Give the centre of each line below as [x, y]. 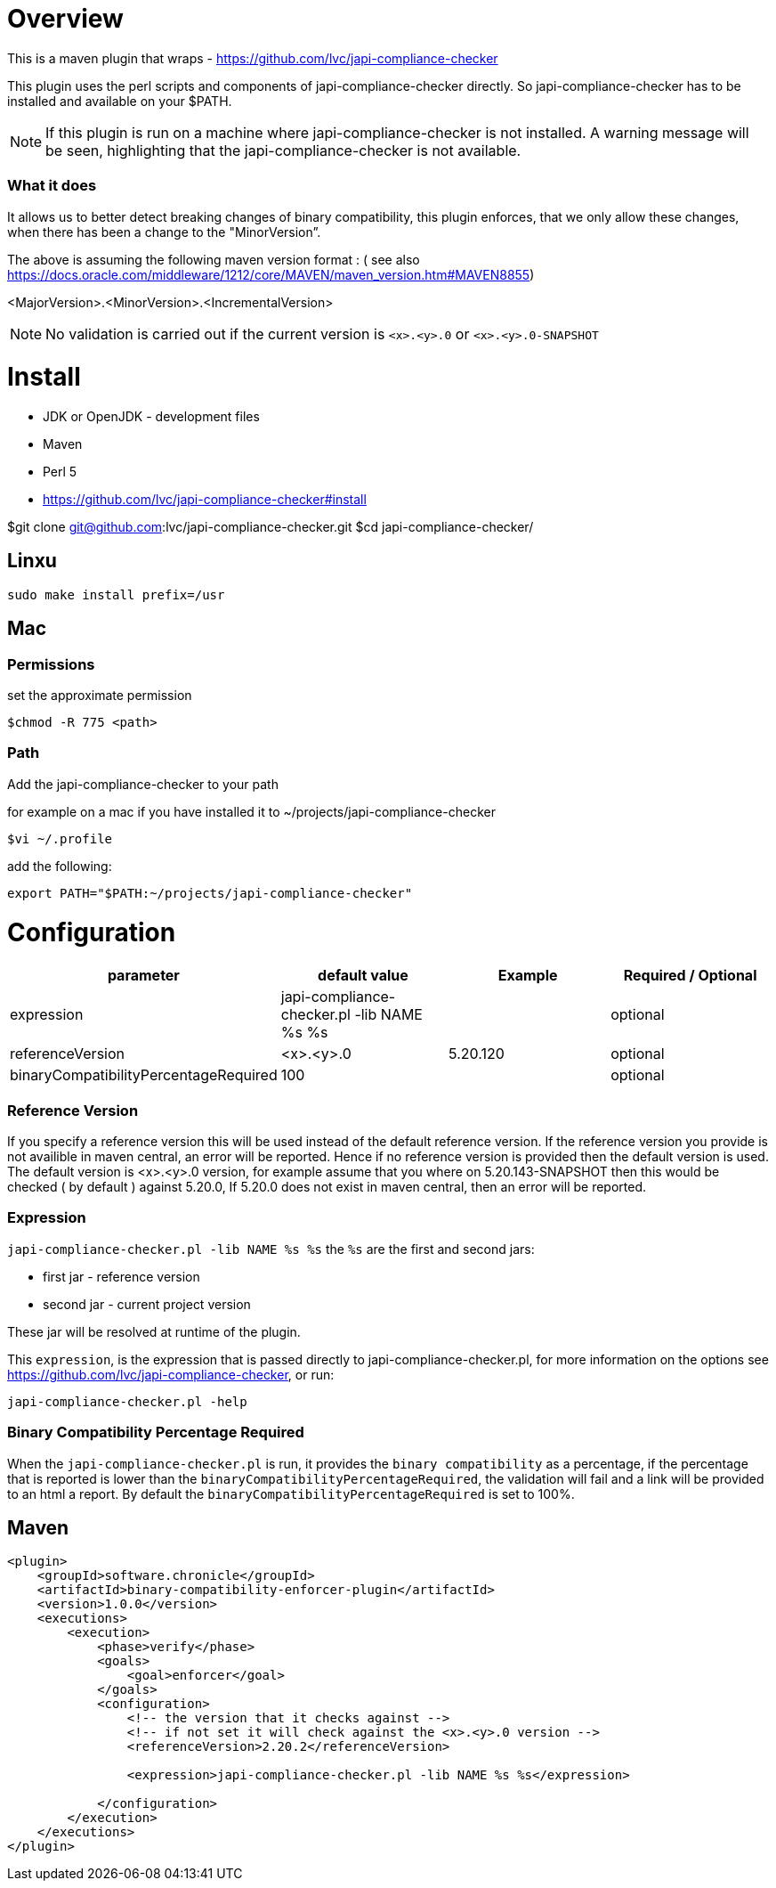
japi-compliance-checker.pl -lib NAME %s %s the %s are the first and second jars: [271, 1249]
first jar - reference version [121, 1276]
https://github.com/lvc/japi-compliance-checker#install [205, 499]
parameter [143, 976]
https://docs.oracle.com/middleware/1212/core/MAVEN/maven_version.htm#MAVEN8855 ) [271, 274]
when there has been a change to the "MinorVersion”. [164, 232]
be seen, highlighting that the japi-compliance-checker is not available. [283, 150]
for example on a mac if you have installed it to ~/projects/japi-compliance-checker [251, 811]
